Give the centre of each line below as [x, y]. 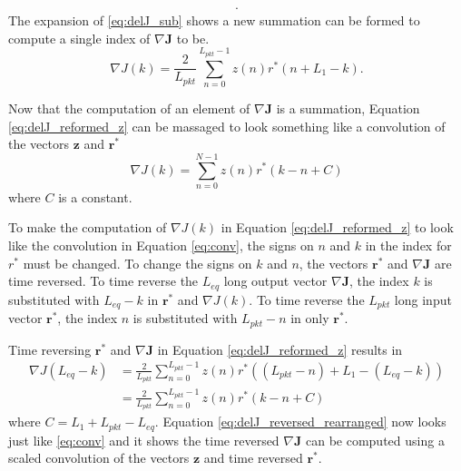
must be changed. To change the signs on [137, 263]
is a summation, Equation [348, 108]
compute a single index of [79, 38]
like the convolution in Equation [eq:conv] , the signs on [161, 245]
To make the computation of [88, 227]
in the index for [408, 245]
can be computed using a [375, 440]
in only [310, 318]
